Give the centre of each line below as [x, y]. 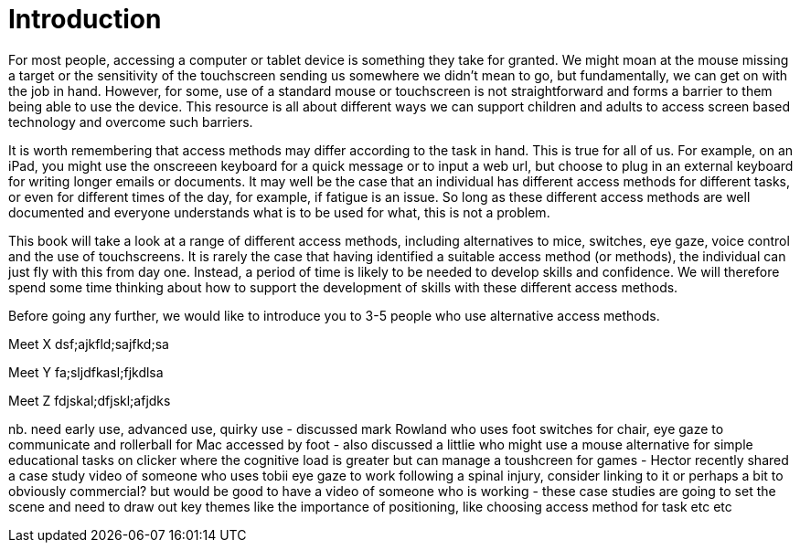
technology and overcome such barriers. [131, 122]
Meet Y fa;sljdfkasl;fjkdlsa [86, 372]
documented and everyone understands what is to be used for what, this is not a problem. [279, 212]
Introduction [85, 19]
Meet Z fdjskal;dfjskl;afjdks [90, 400]
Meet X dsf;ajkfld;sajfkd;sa [89, 344]
